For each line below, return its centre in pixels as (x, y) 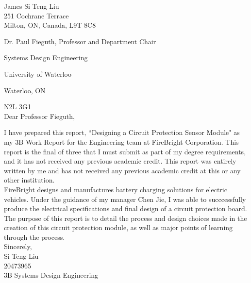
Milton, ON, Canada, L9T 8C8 (50, 25)
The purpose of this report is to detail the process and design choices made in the (125, 218)
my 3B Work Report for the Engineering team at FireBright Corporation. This (121, 141)
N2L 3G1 (17, 107)
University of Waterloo (38, 74)
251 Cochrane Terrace (36, 15)
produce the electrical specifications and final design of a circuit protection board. (125, 208)
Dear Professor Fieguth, (39, 116)
